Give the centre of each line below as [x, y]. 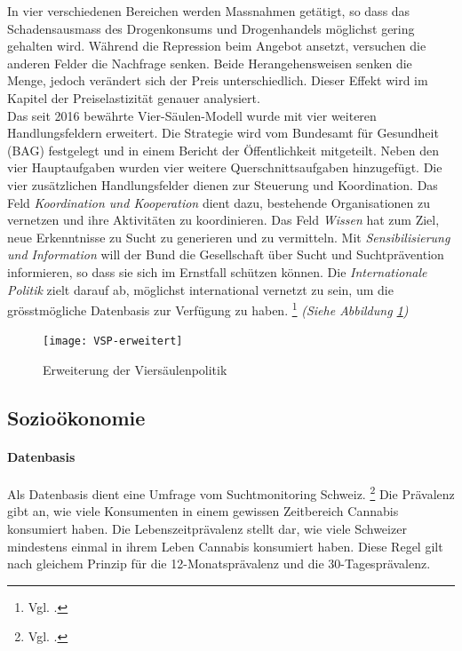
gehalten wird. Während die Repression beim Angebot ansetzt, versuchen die [217, 46]
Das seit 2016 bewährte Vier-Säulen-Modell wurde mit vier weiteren [192, 115]
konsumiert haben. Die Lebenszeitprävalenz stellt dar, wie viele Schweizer [207, 529]
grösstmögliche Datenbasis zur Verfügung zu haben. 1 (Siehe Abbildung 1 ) [208, 309]
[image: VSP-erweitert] [113, 341]
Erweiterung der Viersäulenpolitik [135, 369]
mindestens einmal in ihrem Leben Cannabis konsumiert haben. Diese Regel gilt [225, 546]
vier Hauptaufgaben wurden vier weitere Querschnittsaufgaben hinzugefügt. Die [225, 167]
